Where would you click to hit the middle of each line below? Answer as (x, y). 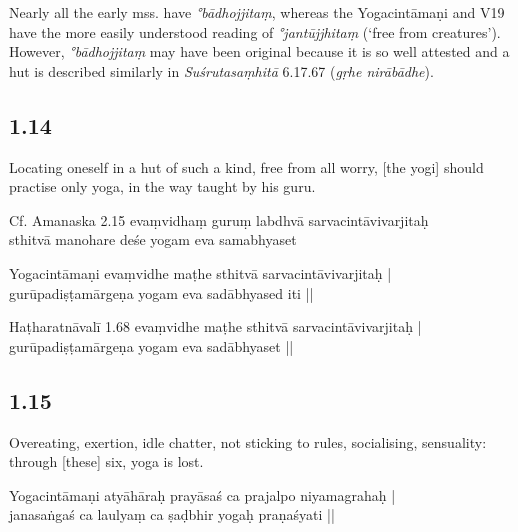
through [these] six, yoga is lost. (106, 461)
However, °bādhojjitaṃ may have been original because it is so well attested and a (259, 51)
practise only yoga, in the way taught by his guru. (162, 186)
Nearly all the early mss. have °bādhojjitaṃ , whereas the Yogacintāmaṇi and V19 (257, 12)
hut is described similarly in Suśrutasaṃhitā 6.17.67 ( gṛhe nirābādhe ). (221, 70)
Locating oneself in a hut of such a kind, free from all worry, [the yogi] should (246, 166)
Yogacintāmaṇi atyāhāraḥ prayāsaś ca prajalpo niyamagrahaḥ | (202, 494)
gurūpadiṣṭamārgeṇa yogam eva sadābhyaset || (151, 345)
